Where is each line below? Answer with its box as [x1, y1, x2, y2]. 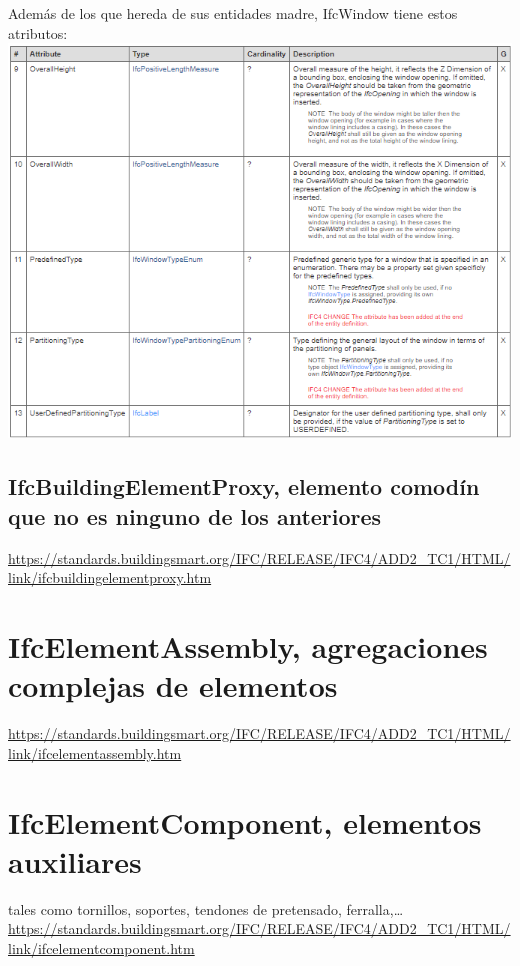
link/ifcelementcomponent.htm [8, 937, 195, 958]
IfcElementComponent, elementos [8, 801, 482, 842]
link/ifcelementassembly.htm [8, 742, 182, 763]
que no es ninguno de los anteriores [8, 500, 382, 531]
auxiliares [8, 840, 142, 881]
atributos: [8, 22, 68, 43]
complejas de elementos [8, 665, 338, 706]
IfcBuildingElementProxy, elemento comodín [8, 471, 480, 502]
